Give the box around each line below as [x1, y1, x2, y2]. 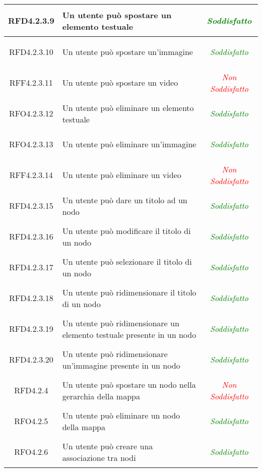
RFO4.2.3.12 [9, 107, 53, 119]
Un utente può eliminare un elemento [62, 101, 194, 113]
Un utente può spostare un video [62, 77, 178, 88]
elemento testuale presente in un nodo [62, 328, 196, 340]
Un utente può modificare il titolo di [62, 224, 191, 237]
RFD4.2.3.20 [9, 353, 53, 365]
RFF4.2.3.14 [9, 169, 53, 181]
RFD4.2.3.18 [9, 292, 53, 304]
